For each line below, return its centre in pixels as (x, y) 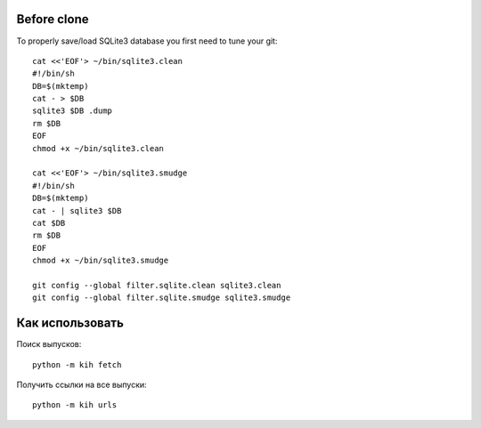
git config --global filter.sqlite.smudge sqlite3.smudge (162, 298)
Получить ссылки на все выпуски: (82, 385)
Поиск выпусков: (49, 344)
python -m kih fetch (77, 364)
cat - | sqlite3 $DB (77, 210)
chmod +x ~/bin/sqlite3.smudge (101, 261)
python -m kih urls (75, 405)
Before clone (53, 19)
